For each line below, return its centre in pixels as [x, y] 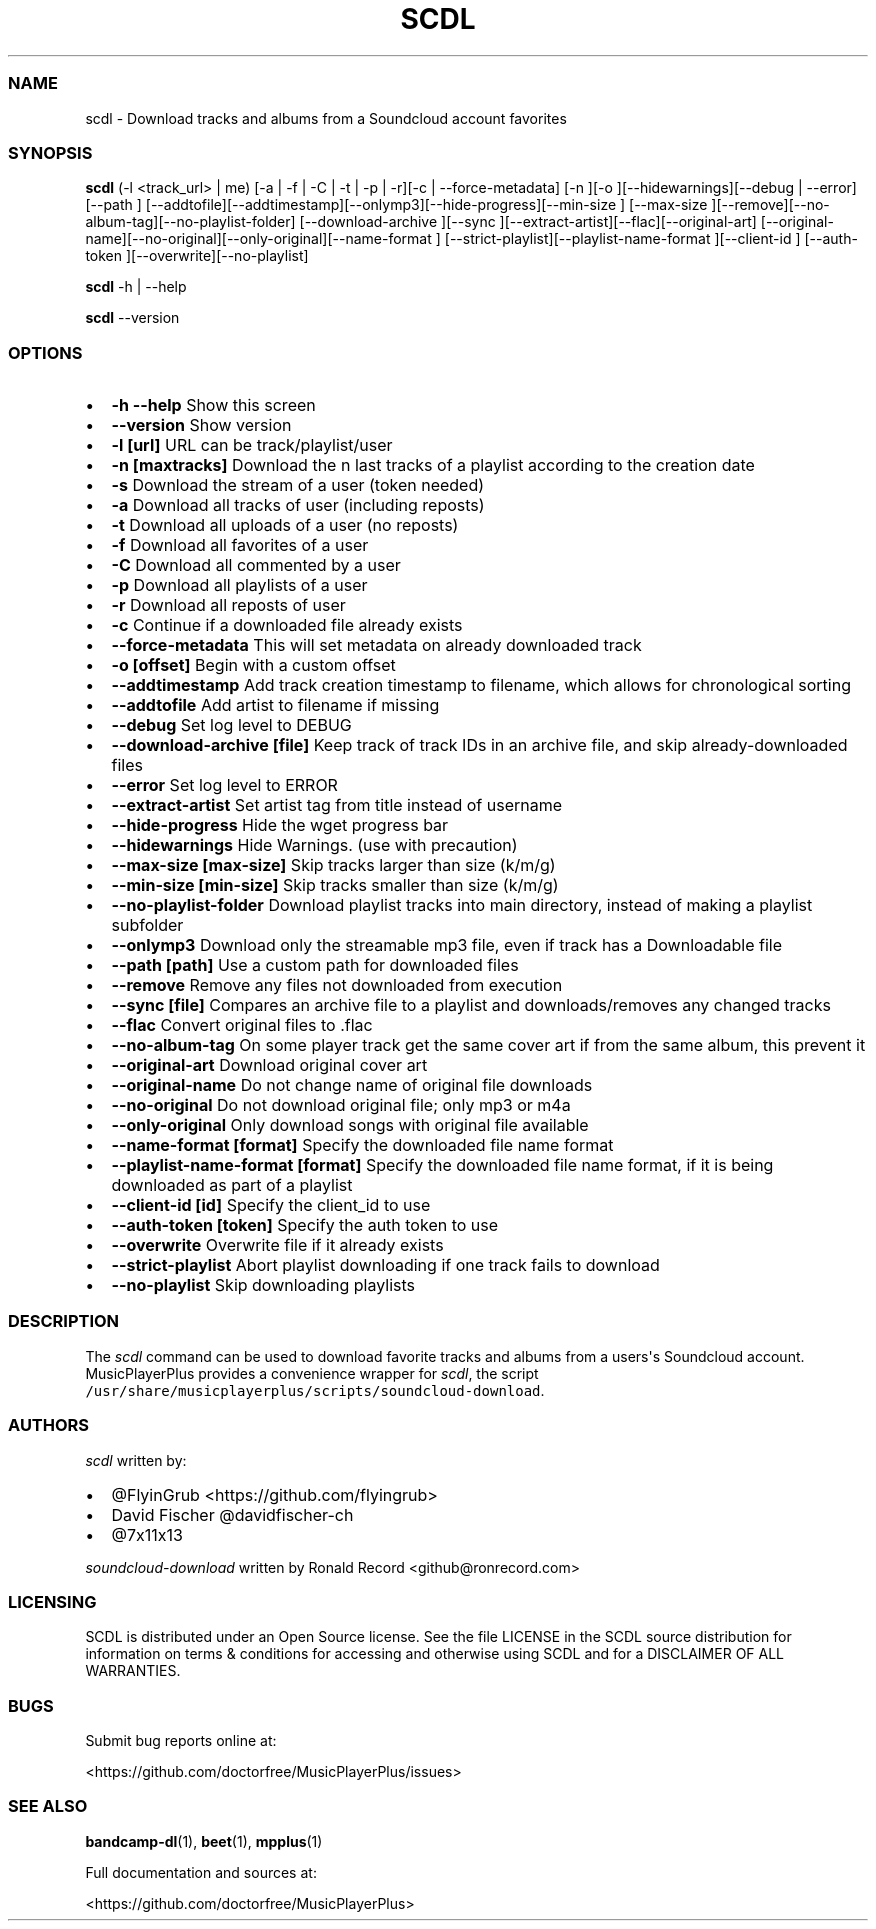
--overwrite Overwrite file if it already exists [277, 1245]
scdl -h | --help [136, 287]
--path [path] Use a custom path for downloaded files [315, 965]
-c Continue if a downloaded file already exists [287, 625]
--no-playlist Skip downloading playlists [263, 1285]
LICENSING [52, 1601]
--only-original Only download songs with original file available [350, 1125]
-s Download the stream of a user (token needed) [298, 485]
